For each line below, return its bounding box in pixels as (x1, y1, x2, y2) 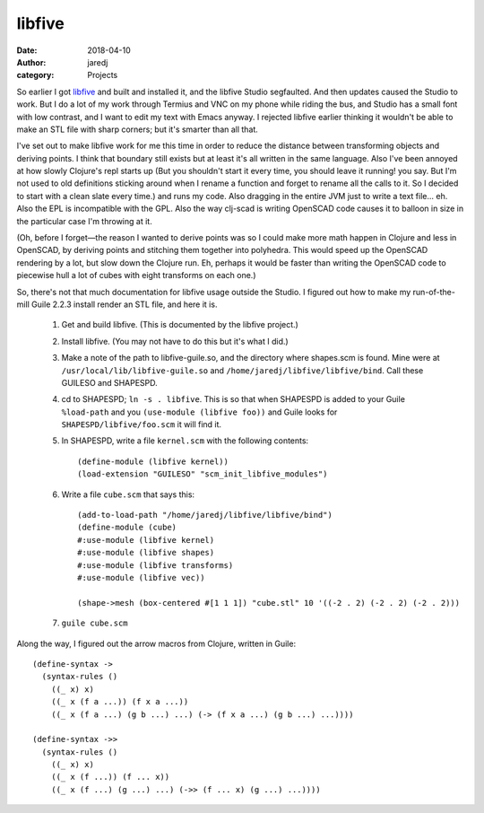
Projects (87, 70, 118, 81)
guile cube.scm (61, 618, 129, 628)
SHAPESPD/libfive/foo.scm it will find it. (61, 419, 222, 430)
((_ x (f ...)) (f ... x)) (50, 772, 170, 782)
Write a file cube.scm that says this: (61, 489, 195, 500)
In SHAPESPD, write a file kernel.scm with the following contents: (61, 435, 309, 446)
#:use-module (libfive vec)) (77, 573, 205, 582)
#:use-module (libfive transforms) (77, 560, 234, 570)
